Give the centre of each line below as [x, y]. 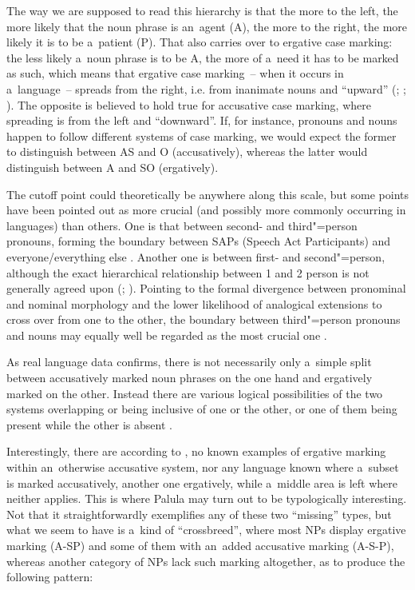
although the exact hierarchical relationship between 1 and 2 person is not [188, 272]
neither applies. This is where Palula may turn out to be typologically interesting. [207, 498]
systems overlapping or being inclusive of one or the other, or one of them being [202, 409]
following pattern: [50, 577]
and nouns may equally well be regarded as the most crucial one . [167, 335]
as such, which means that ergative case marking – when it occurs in [175, 73]
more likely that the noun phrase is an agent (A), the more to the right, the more [207, 26]
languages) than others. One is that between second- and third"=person [182, 225]
